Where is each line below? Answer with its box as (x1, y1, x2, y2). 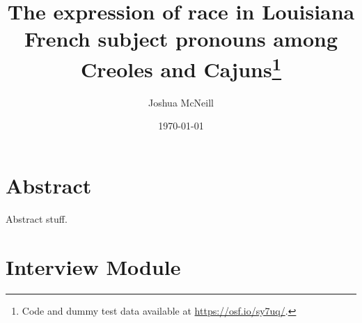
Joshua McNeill (148, 95, 214, 109)
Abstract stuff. (6, 211, 68, 226)
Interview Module (6, 252, 181, 281)
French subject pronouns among (24, 24, 338, 53)
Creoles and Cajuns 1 (80, 52, 282, 83)
